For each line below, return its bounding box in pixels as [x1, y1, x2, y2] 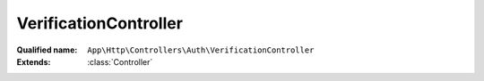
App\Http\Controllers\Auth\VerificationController [87, 45, 315, 55]
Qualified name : [16, 45, 78, 55]
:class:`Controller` [87, 56, 153, 67]
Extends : [16, 56, 51, 67]
